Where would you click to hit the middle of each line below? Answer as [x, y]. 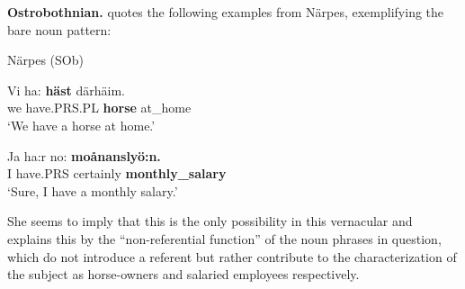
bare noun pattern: [59, 29]
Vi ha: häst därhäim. [66, 90]
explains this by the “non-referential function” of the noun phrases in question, [224, 238]
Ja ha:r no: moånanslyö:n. [84, 155]
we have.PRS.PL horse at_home [99, 108]
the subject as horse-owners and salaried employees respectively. [183, 274]
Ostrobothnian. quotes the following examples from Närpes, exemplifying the [226, 12]
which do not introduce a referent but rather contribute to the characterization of [232, 256]
